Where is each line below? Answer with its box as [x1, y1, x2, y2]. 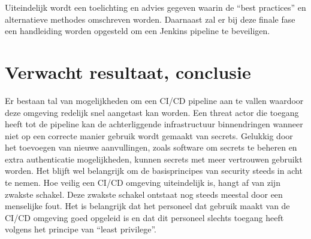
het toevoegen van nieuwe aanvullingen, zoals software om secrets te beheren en [5, 141, 297, 154]
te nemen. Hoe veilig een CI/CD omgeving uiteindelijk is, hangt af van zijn [5, 176, 280, 189]
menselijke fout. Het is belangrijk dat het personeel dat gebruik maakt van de [5, 200, 290, 212]
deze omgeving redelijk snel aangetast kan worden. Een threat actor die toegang [5, 106, 299, 118]
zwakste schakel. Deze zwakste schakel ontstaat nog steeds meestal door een [5, 188, 283, 200]
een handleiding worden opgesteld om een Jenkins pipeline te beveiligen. [5, 24, 270, 37]
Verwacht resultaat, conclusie [5, 59, 251, 84]
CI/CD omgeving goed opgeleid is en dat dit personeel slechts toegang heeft [5, 211, 284, 223]
